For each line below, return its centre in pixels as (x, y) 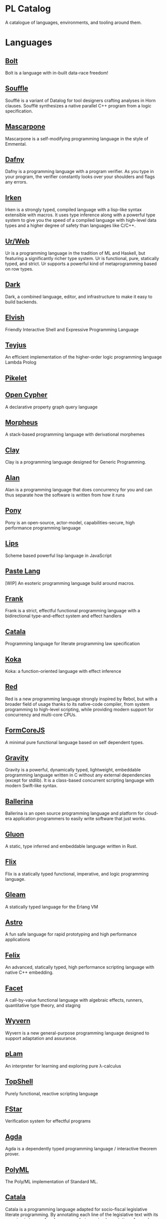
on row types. (19, 269)
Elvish (15, 318)
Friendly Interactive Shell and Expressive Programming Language (72, 329)
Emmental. (16, 144)
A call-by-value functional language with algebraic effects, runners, (74, 1000)
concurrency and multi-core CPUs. (41, 715)
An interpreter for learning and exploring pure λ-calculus (63, 1066)
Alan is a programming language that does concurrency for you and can (79, 490)
